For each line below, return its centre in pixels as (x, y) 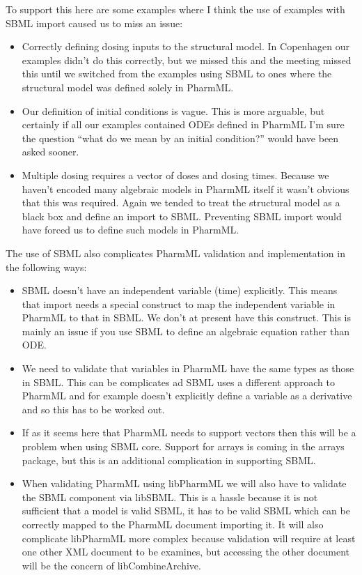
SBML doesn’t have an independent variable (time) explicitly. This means (180, 290)
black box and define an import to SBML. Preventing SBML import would (182, 216)
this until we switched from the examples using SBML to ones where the (177, 74)
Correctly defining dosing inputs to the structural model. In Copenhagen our (186, 46)
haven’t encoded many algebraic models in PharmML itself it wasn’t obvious (186, 189)
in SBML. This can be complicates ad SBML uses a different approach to (178, 382)
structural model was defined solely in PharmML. (128, 87)
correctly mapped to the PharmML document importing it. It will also (173, 524)
